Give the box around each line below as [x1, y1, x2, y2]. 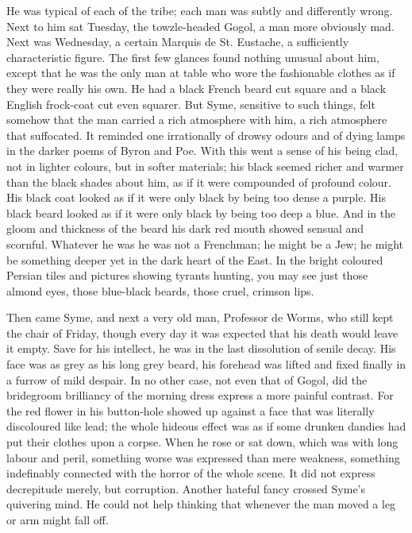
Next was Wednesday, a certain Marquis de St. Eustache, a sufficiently [6, 33, 349, 50]
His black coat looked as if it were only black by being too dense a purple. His [6, 189, 386, 206]
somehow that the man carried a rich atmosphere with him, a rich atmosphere [6, 111, 387, 128]
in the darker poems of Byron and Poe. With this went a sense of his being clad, [6, 142, 399, 159]
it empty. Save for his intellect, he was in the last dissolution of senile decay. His [6, 340, 396, 357]
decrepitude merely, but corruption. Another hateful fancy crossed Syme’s [6, 480, 366, 496]
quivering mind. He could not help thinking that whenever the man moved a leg [6, 496, 396, 512]
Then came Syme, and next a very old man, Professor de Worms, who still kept [6, 309, 394, 326]
